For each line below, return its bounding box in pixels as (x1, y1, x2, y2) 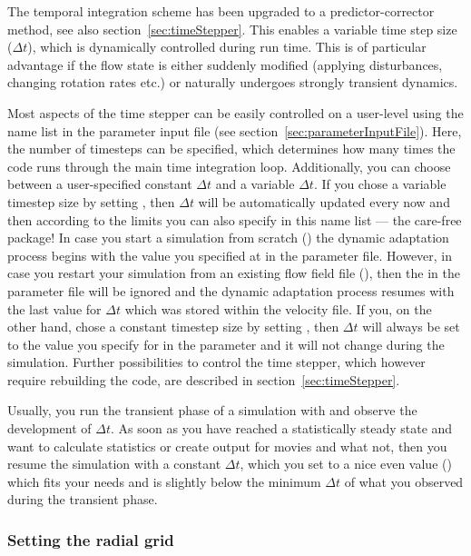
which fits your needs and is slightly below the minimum (7, 472, 321, 491)
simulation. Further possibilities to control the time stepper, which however (7, 352, 426, 372)
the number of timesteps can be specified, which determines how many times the (7, 139, 456, 158)
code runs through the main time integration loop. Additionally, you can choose (7, 156, 451, 175)
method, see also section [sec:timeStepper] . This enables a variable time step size (7, 19, 457, 38)
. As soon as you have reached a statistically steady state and (110, 419, 453, 438)
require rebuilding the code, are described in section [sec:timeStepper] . (7, 370, 400, 389)
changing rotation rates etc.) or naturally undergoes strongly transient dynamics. (7, 73, 458, 92)
